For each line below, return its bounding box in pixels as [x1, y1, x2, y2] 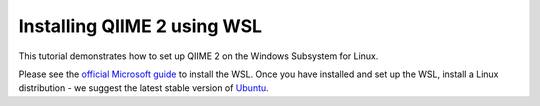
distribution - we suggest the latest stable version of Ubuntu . [18, 82, 269, 94]
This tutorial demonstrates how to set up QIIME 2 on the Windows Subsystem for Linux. [18, 50, 379, 62]
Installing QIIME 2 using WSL [18, 15, 263, 37]
